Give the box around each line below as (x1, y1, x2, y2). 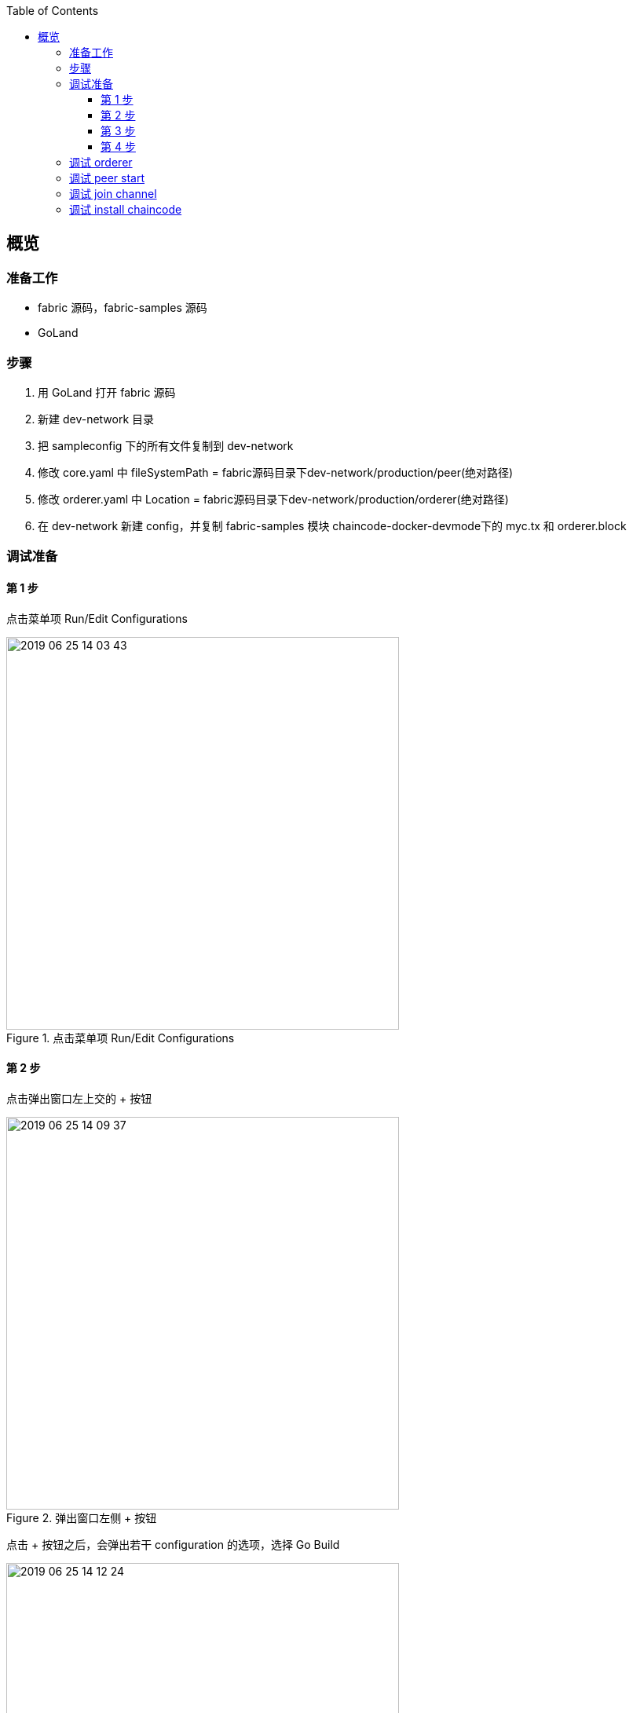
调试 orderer (69, 156, 133, 169)
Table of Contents (6, 4, 99, 17)
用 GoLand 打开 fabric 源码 (38, 385, 176, 399)
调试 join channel (69, 187, 157, 200)
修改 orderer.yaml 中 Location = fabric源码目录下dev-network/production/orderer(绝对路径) (38, 492, 509, 506)
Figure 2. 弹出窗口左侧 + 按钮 (6, 1510, 157, 1524)
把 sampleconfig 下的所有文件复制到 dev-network (38, 438, 294, 452)
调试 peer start (69, 171, 145, 185)
